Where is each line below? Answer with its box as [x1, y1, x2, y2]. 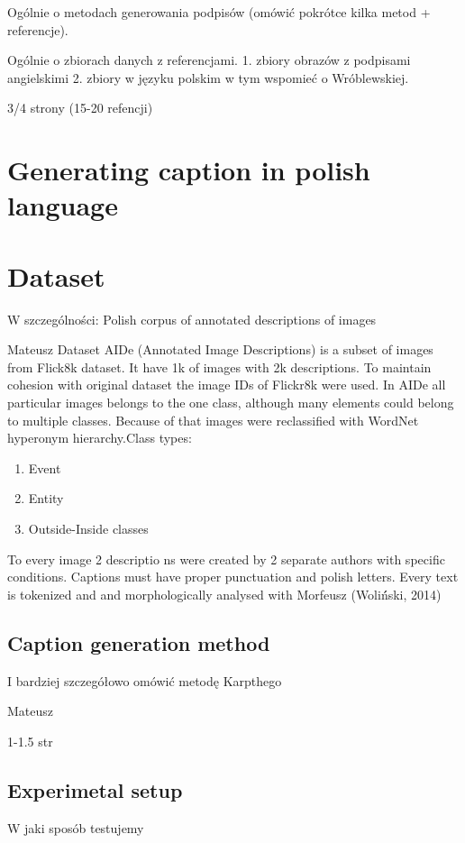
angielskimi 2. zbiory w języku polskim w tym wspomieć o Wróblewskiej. [7, 68, 409, 87]
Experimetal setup [7, 775, 183, 803]
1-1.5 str [7, 731, 53, 750]
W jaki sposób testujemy [7, 818, 144, 837]
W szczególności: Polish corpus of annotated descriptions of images [7, 309, 377, 328]
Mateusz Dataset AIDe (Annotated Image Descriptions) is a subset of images [7, 340, 433, 359]
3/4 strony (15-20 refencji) [7, 98, 153, 117]
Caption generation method [7, 628, 270, 656]
